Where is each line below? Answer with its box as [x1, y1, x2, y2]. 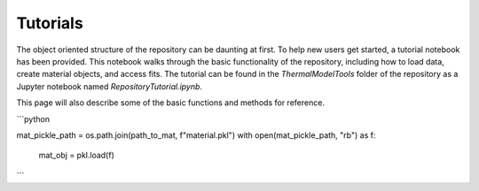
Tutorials [16, 13, 83, 33]
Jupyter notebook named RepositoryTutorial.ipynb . [16, 80, 203, 92]
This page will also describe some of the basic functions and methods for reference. [16, 97, 326, 108]
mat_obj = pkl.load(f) [38, 150, 115, 161]
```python [16, 113, 51, 124]
